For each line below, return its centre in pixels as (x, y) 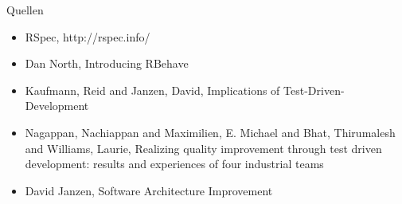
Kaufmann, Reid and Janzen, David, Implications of (152, 90)
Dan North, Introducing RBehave (107, 63)
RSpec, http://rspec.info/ (88, 36)
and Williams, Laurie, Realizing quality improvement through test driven (203, 148)
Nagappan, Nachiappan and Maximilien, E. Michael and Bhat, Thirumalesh (210, 132)
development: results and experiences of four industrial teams (174, 164)
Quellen (25, 10)
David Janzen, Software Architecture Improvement (149, 190)
